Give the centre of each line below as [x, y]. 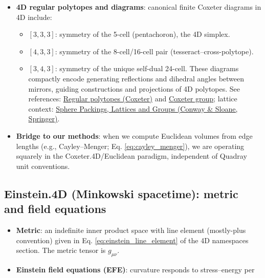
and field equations [55, 209]
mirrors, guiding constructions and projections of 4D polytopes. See [134, 88]
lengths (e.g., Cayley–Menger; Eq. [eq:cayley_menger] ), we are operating [130, 146]
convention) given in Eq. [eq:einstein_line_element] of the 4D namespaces [132, 240]
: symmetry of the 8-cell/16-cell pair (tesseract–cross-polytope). [154, 51]
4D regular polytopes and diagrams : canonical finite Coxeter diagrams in [139, 7]
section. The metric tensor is [61, 250]
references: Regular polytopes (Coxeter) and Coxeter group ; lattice [133, 99]
